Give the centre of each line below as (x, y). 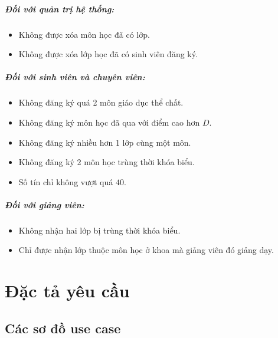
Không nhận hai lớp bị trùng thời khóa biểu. (99, 230)
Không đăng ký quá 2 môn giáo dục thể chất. (101, 102)
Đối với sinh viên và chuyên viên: (75, 77)
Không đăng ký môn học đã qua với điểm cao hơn (109, 122)
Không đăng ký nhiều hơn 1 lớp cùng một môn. (105, 142)
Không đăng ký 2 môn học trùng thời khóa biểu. (107, 162)
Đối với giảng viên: (45, 204)
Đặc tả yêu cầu (67, 291)
